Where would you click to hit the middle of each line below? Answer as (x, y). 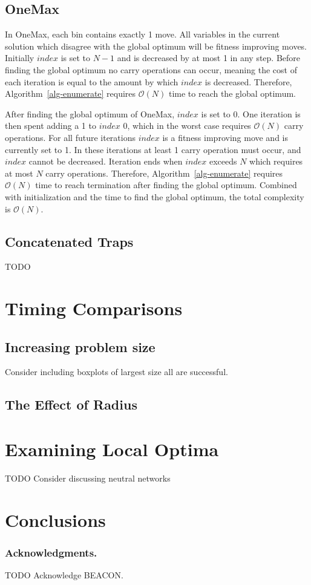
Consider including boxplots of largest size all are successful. (116, 372)
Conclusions (55, 519)
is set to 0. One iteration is (251, 113)
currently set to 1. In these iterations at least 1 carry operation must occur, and (153, 149)
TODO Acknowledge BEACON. (64, 575)
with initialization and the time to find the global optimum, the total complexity (155, 196)
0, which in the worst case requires (187, 126)
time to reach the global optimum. (232, 93)
